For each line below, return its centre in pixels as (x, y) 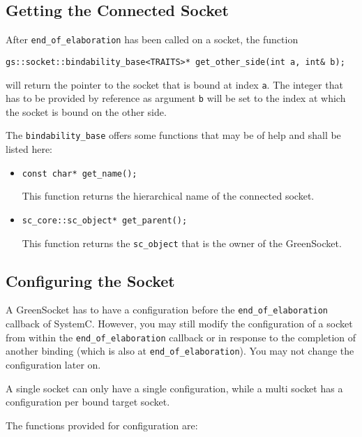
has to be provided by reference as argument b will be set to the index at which (176, 98)
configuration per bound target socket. (88, 402)
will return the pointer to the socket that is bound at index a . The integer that (174, 84)
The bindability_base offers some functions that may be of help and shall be (173, 135)
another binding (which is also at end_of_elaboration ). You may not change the (180, 351)
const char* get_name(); (80, 173)
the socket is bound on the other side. (86, 111)
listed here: (29, 149)
